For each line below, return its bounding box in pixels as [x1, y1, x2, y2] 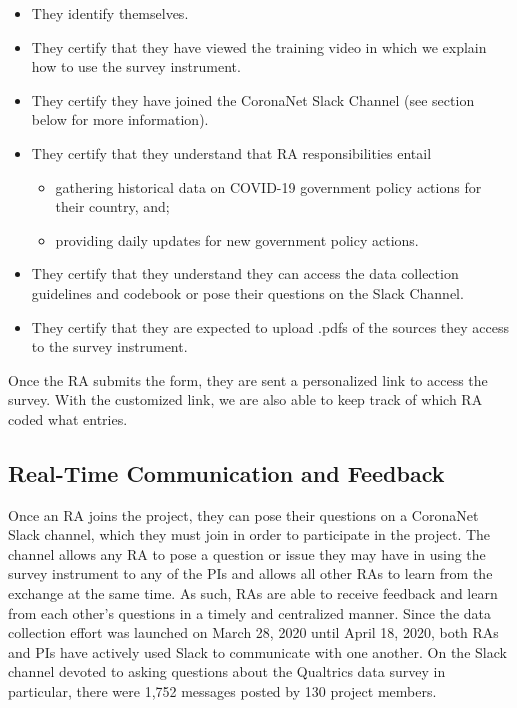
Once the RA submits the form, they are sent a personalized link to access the [8, 369, 488, 390]
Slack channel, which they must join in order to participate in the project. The [8, 524, 491, 545]
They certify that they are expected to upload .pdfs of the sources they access [31, 316, 510, 337]
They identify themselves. [31, 3, 189, 23]
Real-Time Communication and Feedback [8, 457, 445, 488]
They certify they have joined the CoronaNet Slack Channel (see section [31, 89, 475, 110]
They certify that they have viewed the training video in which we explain [31, 36, 487, 57]
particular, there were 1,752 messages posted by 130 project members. [8, 681, 437, 702]
